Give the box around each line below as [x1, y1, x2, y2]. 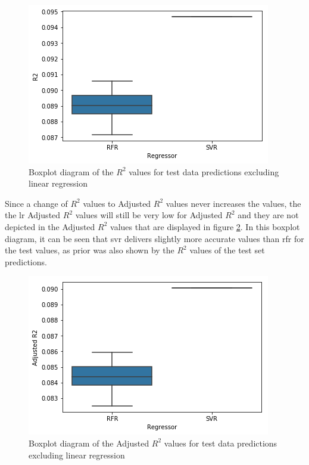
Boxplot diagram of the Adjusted [29, 436, 149, 449]
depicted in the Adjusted [5, 220, 95, 232]
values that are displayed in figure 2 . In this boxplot [110, 220, 300, 232]
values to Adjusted [83, 197, 151, 209]
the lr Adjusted [5, 209, 61, 221]
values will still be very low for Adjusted [75, 209, 223, 221]
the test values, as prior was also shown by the [5, 244, 174, 256]
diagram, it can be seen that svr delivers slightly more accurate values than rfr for [5, 232, 304, 244]
